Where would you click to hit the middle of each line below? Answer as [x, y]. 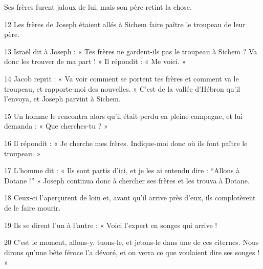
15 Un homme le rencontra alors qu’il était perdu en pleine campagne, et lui [124, 116]
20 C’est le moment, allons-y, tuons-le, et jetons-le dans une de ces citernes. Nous [131, 242]
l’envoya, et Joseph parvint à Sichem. [62, 99]
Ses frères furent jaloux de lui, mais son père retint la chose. [98, 7]
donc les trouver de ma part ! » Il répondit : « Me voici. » [95, 61]
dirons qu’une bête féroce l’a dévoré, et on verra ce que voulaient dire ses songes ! [132, 252]
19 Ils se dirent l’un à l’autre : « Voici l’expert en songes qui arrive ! [111, 225]
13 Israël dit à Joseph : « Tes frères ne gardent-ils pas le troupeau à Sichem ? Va [131, 51]
